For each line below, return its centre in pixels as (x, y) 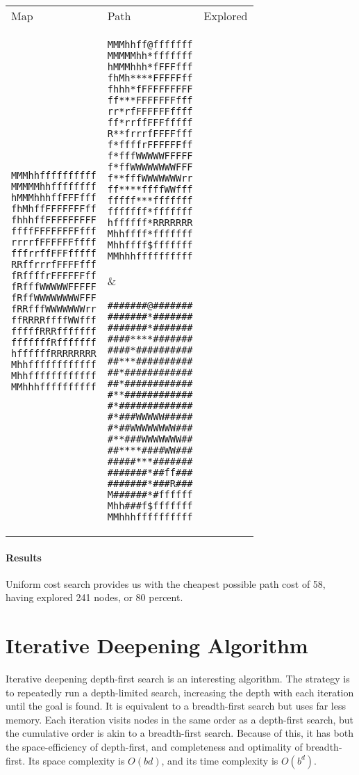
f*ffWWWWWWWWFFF (150, 167)
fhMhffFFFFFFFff (54, 208)
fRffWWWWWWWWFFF (54, 297)
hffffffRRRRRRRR (54, 353)
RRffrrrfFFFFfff (54, 264)
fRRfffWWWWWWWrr (54, 309)
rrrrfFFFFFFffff (54, 242)
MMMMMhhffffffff (54, 186)
